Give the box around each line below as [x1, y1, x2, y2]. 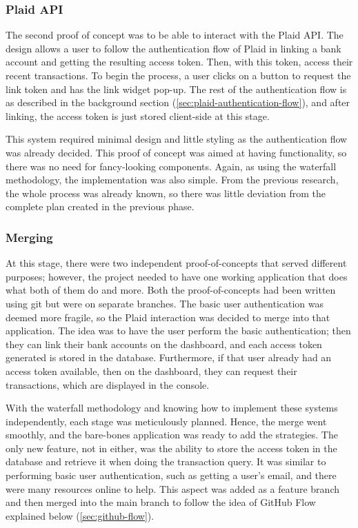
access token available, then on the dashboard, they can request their [6, 363, 297, 378]
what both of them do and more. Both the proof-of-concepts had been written [6, 283, 336, 297]
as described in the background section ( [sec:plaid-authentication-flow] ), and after [6, 95, 350, 110]
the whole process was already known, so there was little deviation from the [6, 185, 326, 200]
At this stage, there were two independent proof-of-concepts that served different [6, 256, 347, 270]
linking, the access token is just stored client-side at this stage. [6, 108, 270, 123]
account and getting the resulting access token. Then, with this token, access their [6, 54, 353, 69]
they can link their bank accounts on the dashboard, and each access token [6, 336, 322, 351]
